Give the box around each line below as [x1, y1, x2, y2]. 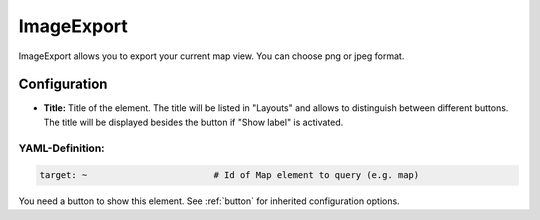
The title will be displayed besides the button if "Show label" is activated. [43, 116, 344, 128]
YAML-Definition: [18, 141, 105, 155]
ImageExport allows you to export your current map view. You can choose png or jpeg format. [18, 50, 405, 62]
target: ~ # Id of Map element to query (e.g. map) [39, 170, 420, 181]
